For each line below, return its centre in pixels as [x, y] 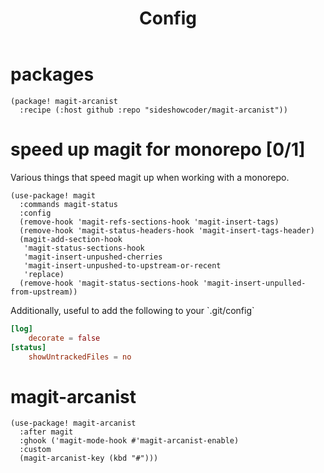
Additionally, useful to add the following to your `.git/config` [132, 310]
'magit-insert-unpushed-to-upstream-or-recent [122, 265]
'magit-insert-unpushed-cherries [93, 257]
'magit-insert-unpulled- [254, 283]
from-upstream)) [44, 292]
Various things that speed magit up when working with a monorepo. [150, 177]
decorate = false [64, 338]
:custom [35, 450]
